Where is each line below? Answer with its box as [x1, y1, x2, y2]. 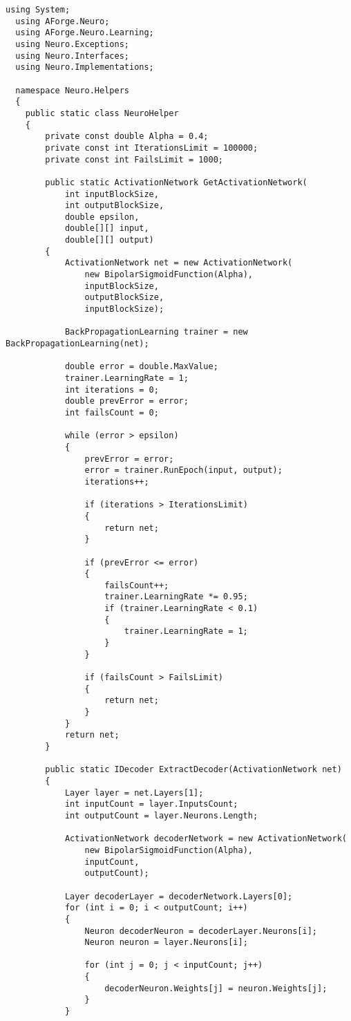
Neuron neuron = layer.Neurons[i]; [84, 937, 248, 948]
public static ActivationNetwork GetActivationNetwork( [45, 177, 307, 187]
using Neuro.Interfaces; [15, 50, 129, 61]
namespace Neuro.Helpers [15, 85, 129, 95]
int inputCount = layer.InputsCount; [64, 799, 238, 809]
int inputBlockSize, [64, 189, 159, 199]
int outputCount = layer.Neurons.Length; [64, 810, 258, 821]
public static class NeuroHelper [25, 108, 179, 118]
